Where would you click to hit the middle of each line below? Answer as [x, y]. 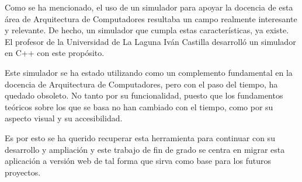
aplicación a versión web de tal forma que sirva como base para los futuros [138, 161]
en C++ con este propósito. [55, 53]
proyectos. [23, 172]
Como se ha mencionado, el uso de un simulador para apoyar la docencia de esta [149, 7]
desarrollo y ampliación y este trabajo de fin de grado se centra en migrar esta [145, 149]
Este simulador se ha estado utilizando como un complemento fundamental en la [149, 72]
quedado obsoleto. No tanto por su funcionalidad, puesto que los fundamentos [144, 95]
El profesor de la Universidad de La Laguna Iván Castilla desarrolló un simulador [150, 41]
